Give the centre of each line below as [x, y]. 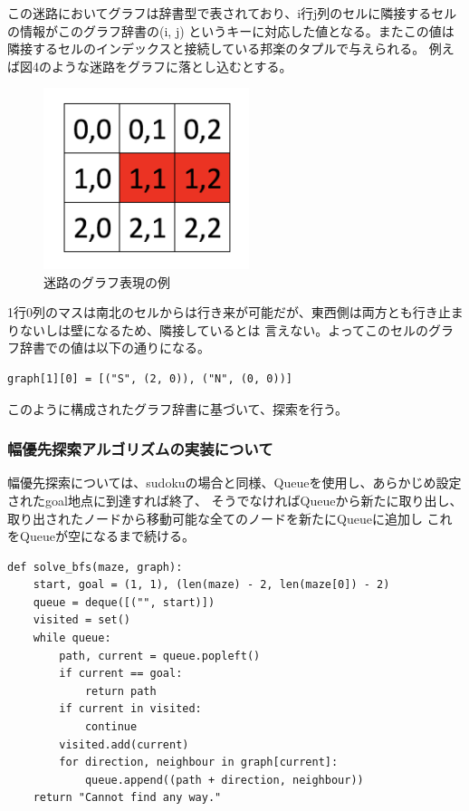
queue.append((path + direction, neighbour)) [224, 780]
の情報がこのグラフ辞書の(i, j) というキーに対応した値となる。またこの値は [231, 30]
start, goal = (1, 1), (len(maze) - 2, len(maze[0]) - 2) [211, 585]
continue [111, 727]
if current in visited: [130, 709]
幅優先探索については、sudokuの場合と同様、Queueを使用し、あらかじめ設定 [234, 483]
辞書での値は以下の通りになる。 [115, 348]
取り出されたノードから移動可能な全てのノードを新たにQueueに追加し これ [230, 518]
